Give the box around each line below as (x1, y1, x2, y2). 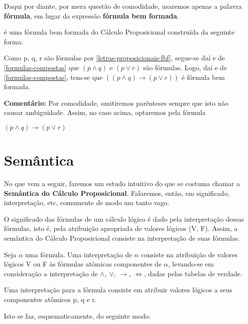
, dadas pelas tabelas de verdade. (144, 268, 243, 278)
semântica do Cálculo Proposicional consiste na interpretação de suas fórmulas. (4, 233, 240, 243)
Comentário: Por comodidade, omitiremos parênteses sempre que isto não (4, 97, 229, 108)
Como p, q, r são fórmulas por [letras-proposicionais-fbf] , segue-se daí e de (4, 53, 225, 63)
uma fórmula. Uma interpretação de (25, 249, 133, 259)
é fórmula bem (181, 72, 225, 82)
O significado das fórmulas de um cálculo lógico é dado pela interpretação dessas (4, 213, 244, 224)
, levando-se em (168, 259, 214, 269)
